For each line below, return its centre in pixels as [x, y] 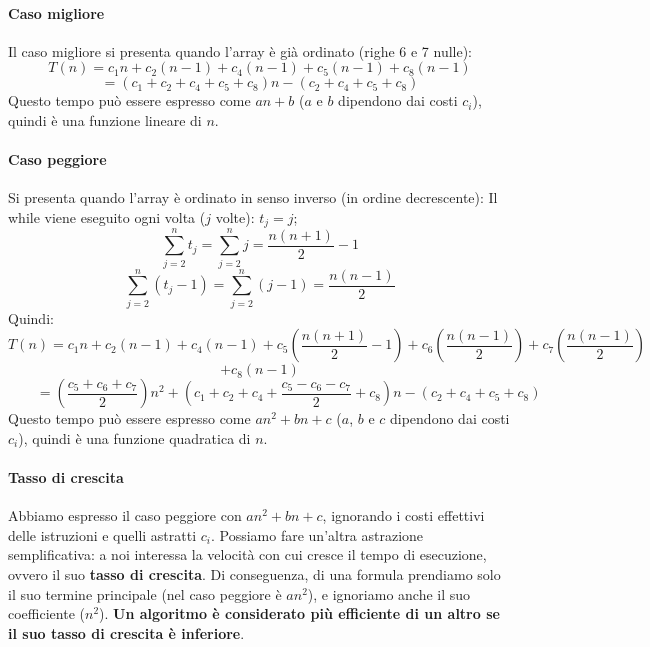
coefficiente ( [46, 613]
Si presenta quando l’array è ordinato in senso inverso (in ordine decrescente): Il [253, 197]
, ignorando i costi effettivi [403, 515]
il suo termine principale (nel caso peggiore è [145, 593]
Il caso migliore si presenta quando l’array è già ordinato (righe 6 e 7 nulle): [240, 50]
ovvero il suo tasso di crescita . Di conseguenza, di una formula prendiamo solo [254, 574]
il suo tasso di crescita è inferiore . [126, 632]
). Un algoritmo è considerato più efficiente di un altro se [299, 613]
